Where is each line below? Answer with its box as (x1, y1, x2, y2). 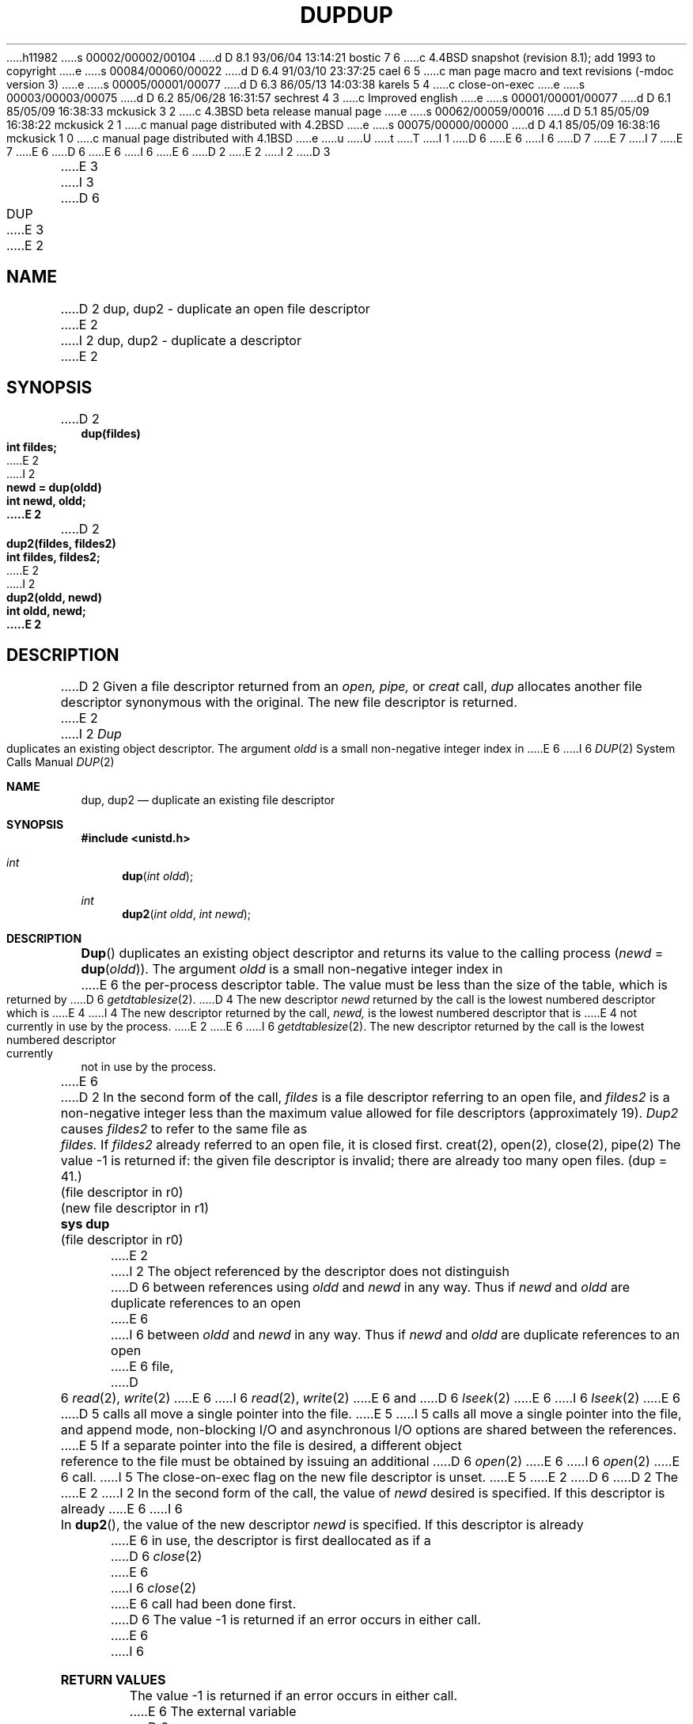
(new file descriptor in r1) (60, 1200, 210, 1217)
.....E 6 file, (111, 1358, 174, 1375)
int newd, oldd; (6, 494, 86, 508)
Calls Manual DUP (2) (6, 755, 115, 769)
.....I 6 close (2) (111, 1580, 197, 1597)
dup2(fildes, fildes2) (6, 537, 116, 551)
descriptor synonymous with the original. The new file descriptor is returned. (60, 694, 517, 711)
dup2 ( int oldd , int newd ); (122, 907, 252, 921)
